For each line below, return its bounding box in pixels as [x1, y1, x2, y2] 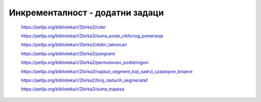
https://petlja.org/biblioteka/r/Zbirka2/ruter [21, 24, 106, 30]
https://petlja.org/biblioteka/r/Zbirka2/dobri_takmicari [21, 42, 128, 48]
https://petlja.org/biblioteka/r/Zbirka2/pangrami [21, 51, 116, 57]
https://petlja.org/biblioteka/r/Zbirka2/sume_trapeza [21, 86, 125, 92]
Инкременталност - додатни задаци [9, 7, 164, 18]
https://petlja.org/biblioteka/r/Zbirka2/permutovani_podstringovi [21, 59, 148, 65]
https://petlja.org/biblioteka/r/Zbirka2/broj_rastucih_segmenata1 [21, 77, 148, 83]
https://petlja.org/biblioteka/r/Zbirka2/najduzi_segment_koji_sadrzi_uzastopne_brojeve [21, 68, 193, 74]
